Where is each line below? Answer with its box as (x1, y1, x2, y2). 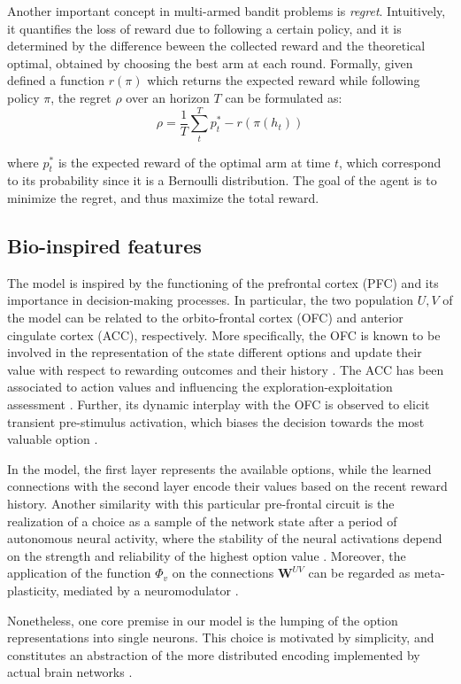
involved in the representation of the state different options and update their (7, 343, 422, 361)
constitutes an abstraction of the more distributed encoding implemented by (7, 645, 420, 664)
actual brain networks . (7, 663, 133, 681)
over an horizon (126, 88, 210, 106)
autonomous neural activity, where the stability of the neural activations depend (7, 529, 442, 548)
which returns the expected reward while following (147, 71, 420, 89)
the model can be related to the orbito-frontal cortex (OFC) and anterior (7, 308, 403, 327)
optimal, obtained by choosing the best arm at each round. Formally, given (7, 53, 413, 72)
